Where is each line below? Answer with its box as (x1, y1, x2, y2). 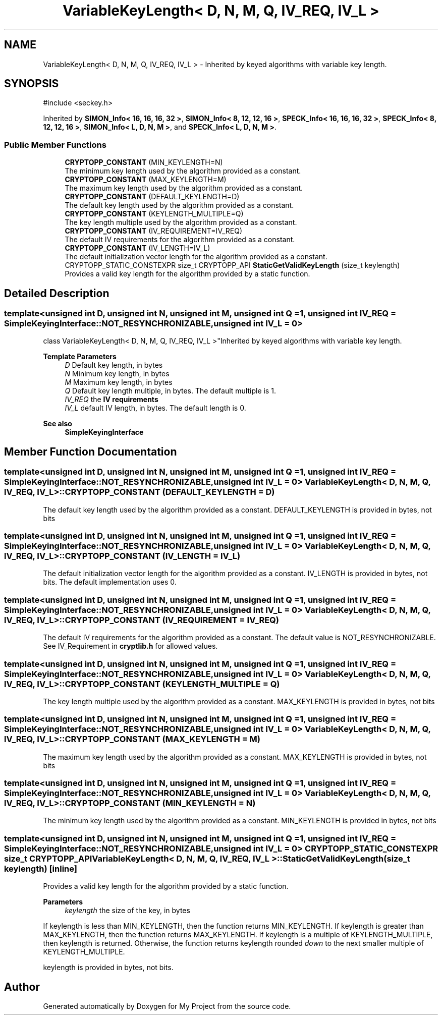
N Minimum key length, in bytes (65, 369, 170, 378)
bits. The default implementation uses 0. (43, 578, 177, 587)
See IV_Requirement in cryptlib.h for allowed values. (43, 642, 218, 651)
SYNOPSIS (4, 77, 59, 90)
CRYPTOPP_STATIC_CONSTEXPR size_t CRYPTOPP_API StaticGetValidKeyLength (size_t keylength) (65, 261, 400, 270)
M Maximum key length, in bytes (65, 378, 173, 387)
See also (43, 419, 72, 428)
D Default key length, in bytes (65, 361, 163, 370)
